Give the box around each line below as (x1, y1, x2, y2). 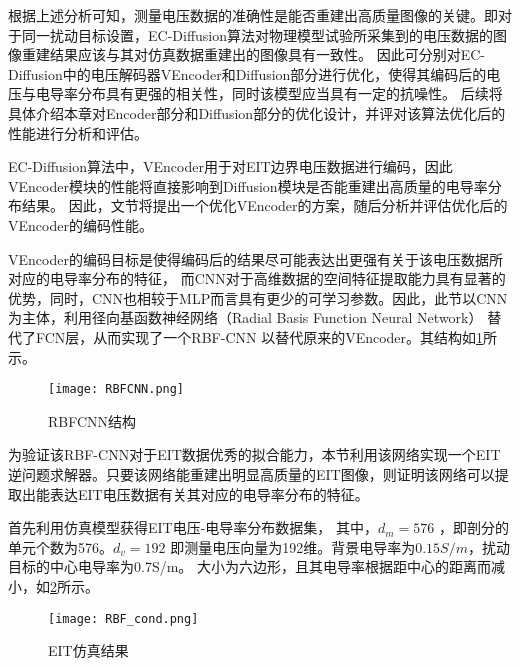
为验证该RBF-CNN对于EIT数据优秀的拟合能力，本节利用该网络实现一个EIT (8, 444, 501, 465)
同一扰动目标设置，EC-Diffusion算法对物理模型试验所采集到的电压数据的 (21, 24, 494, 45)
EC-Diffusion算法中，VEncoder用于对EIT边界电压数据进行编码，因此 (8, 156, 453, 177)
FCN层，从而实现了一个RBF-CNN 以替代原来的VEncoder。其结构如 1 (35, 326, 484, 347)
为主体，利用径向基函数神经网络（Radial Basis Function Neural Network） (8, 307, 483, 328)
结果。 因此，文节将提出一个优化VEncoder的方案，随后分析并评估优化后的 (21, 195, 508, 216)
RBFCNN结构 (48, 410, 137, 431)
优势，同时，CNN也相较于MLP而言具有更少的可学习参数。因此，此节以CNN (8, 287, 508, 308)
